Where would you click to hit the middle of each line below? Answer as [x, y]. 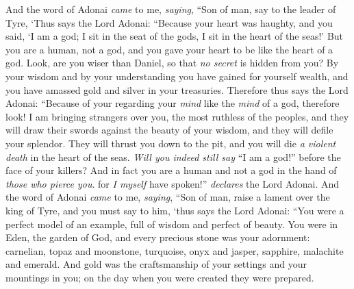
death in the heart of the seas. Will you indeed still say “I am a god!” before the [173, 156]
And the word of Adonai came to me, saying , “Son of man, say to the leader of [171, 9]
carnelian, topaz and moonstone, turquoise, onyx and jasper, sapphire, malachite [175, 250]
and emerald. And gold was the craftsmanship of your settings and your [156, 264]
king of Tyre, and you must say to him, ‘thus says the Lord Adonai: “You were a [175, 210]
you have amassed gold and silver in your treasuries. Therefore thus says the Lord [177, 89]
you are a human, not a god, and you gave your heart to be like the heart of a [169, 49]
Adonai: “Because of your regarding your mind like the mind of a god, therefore [173, 103]
